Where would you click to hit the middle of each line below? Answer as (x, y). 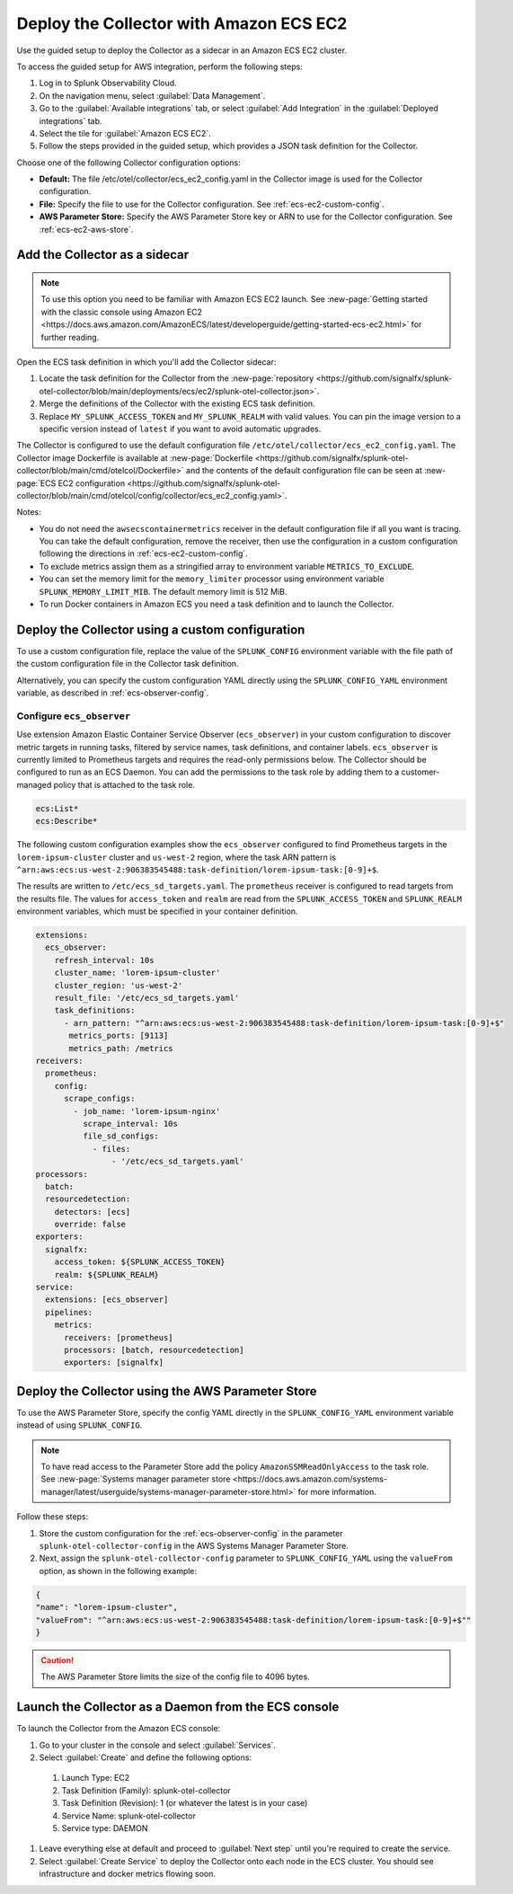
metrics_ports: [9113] (119, 1036)
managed (34, 784)
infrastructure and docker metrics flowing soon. (127, 1874)
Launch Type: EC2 (96, 1778)
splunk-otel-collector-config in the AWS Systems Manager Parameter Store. (194, 1546)
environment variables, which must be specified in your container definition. (157, 911)
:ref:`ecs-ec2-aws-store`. (86, 229)
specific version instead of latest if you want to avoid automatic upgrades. (180, 429)
